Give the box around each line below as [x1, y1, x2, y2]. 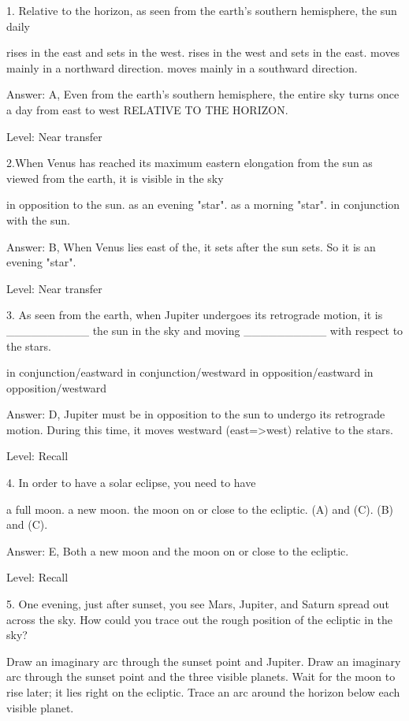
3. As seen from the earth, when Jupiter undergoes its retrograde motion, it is [6, 307, 383, 323]
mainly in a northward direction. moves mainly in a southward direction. [6, 59, 358, 76]
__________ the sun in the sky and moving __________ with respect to [6, 321, 403, 338]
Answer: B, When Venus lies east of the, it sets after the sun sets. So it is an [6, 238, 376, 255]
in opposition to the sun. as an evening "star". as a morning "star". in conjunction [6, 196, 400, 213]
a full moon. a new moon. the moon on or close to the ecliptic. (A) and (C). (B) [6, 500, 394, 517]
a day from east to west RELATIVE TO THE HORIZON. [6, 101, 288, 117]
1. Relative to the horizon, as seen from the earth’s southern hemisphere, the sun [6, 2, 397, 18]
